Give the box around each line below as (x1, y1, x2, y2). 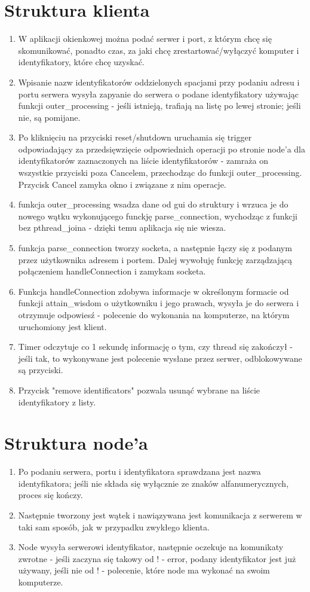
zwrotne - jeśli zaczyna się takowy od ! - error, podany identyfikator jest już (18, 552, 296, 564)
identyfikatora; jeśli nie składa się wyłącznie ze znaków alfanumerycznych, (18, 477, 289, 489)
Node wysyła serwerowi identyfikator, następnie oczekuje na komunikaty (18, 541, 284, 553)
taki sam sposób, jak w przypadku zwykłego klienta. (18, 520, 210, 533)
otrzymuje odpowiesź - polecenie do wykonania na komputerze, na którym (18, 309, 290, 321)
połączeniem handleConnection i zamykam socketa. (18, 265, 206, 277)
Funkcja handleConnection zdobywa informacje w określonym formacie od (18, 285, 289, 297)
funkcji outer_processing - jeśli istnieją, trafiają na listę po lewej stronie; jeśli (18, 99, 301, 112)
